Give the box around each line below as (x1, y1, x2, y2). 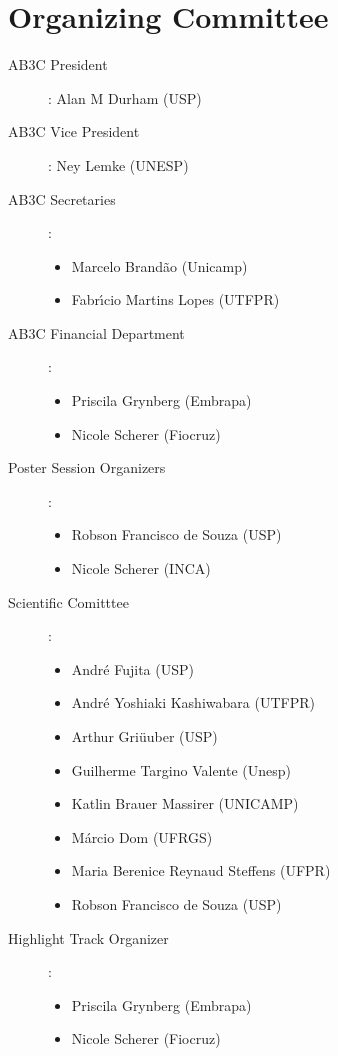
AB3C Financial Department (8, 322, 185, 343)
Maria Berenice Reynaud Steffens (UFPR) (71, 860, 331, 881)
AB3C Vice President (8, 121, 140, 142)
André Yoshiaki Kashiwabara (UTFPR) (71, 692, 315, 713)
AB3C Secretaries (8, 188, 116, 209)
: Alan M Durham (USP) (48, 87, 202, 108)
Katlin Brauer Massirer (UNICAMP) (71, 793, 299, 814)
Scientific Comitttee (8, 591, 129, 612)
